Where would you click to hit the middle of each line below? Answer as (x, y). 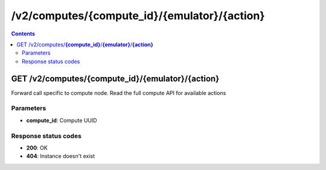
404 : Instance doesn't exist (61, 156)
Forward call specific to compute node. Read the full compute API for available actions (119, 93)
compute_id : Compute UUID (62, 120)
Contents (23, 34)
